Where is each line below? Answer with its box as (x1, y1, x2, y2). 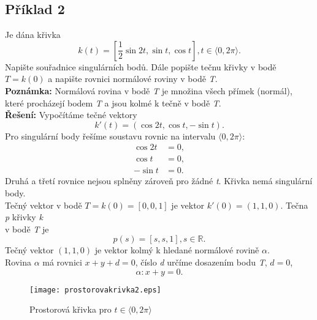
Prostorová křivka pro (29, 303, 112, 316)
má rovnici (42, 256, 82, 269)
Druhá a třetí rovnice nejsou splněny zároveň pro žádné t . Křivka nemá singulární (5, 174, 313, 187)
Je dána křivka (5, 28, 61, 41)
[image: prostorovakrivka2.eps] (29, 285, 161, 294)
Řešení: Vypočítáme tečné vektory (5, 108, 137, 121)
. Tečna (280, 198, 308, 211)
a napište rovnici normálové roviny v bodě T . (48, 72, 218, 85)
